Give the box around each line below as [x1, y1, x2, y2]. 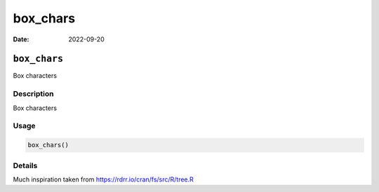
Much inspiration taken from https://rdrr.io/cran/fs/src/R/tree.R [13, 175, 194, 184]
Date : [13, 35, 29, 43]
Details [13, 160, 38, 170]
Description [13, 89, 54, 99]
